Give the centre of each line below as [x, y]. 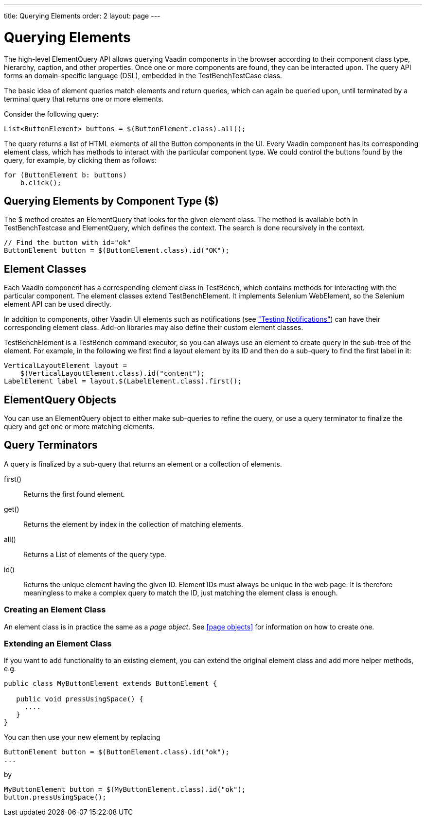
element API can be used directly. [58, 304]
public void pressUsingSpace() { [80, 699]
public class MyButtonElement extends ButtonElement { [111, 684]
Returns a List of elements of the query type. [95, 554]
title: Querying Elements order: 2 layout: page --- [82, 16]
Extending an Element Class [58, 644]
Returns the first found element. [74, 494]
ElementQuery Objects [60, 400]
